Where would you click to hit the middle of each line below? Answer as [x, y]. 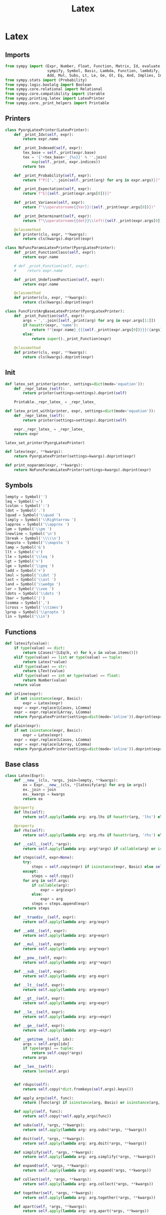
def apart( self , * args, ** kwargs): [51, 1207]
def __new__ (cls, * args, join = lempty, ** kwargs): [66, 781]
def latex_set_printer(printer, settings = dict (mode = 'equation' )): [75, 384]
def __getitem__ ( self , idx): [44, 1039]
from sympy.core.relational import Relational [54, 89]
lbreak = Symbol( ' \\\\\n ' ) [33, 538]
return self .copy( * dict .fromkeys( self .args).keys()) [78, 1089]
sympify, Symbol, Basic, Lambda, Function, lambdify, [104, 71]
